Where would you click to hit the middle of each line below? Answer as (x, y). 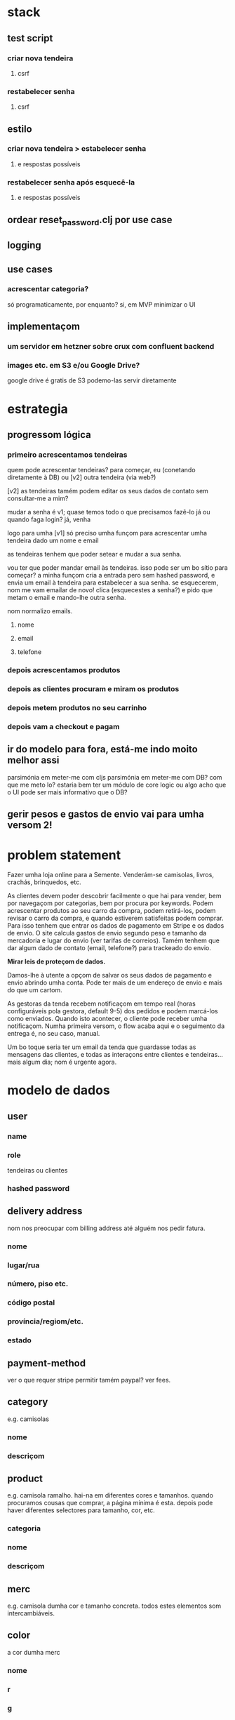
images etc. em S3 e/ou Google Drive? (74, 366)
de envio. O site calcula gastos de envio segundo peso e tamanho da (107, 933)
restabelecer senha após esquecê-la (71, 182)
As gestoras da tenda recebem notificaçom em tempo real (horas (102, 1004)
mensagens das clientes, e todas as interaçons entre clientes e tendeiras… (115, 1055)
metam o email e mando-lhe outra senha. (67, 598)
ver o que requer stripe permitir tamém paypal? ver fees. (89, 1380)
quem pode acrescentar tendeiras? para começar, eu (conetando (101, 470)
